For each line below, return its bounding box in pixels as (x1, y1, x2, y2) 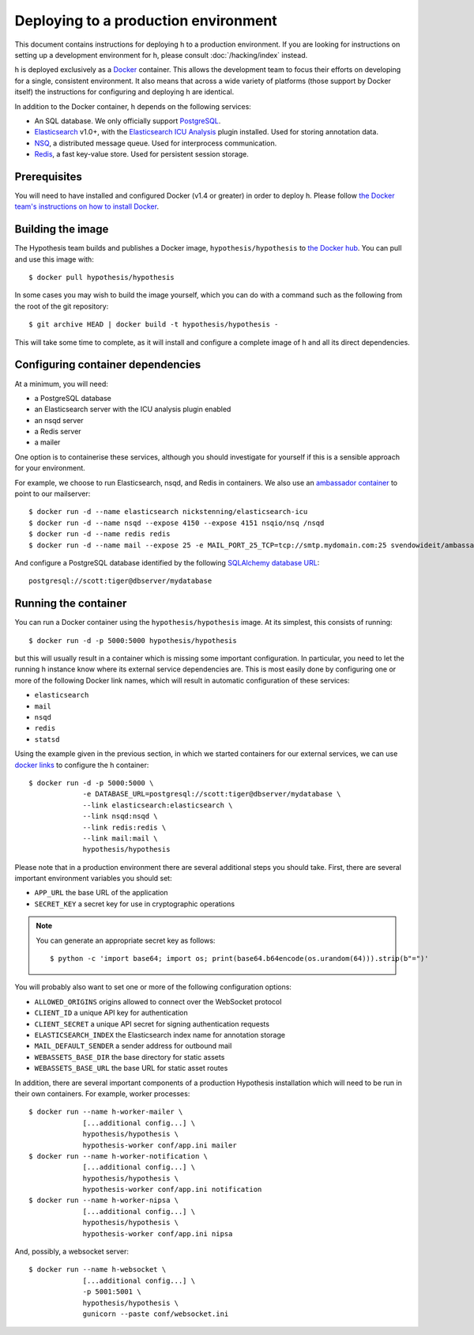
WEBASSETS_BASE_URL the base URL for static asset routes (34, 1064, 228, 1073)
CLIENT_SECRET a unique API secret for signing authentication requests (34, 1019, 270, 1028)
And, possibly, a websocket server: (14, 1246, 130, 1257)
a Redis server (34, 427, 82, 437)
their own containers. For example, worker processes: (14, 1088, 190, 1099)
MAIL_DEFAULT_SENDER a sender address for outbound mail (34, 1041, 232, 1051)
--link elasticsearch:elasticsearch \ (82, 800, 233, 810)
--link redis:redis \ (82, 823, 167, 832)
